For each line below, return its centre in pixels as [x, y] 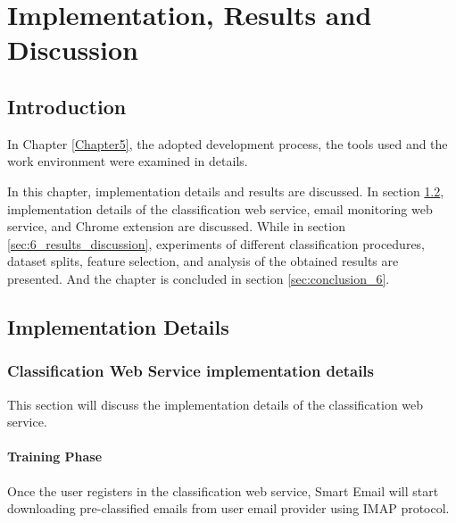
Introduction [67, 106]
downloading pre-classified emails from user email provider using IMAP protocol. [228, 508]
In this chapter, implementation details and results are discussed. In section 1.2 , [226, 191]
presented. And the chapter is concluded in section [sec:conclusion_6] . [199, 278]
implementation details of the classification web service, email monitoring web [220, 208]
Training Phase [55, 457]
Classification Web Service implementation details [191, 371]
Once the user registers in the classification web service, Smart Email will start [223, 490]
